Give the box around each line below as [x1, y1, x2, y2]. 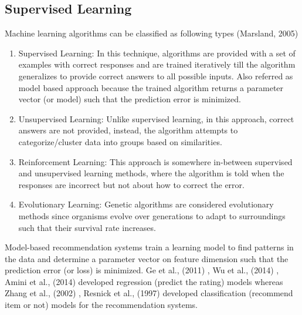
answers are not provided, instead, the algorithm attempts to [18, 124, 238, 136]
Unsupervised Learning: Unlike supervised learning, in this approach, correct [18, 112, 294, 125]
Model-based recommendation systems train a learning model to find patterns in [5, 241, 294, 253]
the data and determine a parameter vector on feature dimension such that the [5, 252, 289, 264]
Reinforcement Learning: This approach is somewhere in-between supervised [18, 155, 293, 167]
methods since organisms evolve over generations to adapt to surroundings [18, 209, 286, 222]
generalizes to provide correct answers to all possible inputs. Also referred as [18, 69, 293, 82]
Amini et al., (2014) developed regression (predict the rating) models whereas [5, 275, 283, 287]
